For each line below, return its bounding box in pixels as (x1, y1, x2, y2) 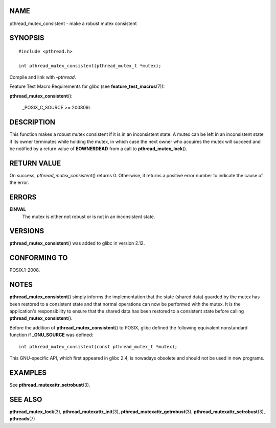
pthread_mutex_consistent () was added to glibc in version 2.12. (9, 240, 145, 246)
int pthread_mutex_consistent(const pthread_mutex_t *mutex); (18, 344, 178, 349)
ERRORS (9, 193, 37, 202)
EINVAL (9, 206, 26, 212)
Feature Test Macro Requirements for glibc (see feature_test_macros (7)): (9, 83, 165, 89)
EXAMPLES (9, 368, 47, 377)
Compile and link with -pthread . (9, 74, 76, 80)
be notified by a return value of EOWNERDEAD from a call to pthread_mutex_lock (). (9, 146, 188, 152)
